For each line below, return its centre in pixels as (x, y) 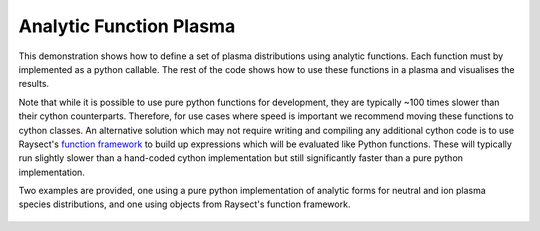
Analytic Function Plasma (127, 26)
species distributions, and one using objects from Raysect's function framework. (184, 204)
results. (34, 84)
